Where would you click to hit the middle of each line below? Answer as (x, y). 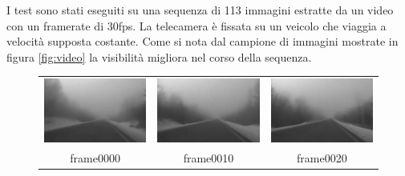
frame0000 (95, 157)
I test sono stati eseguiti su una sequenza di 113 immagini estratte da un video (200, 10)
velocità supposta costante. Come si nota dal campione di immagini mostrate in (202, 41)
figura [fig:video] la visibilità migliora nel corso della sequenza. (159, 56)
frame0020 (322, 157)
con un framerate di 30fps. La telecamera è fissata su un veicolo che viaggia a (196, 25)
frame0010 (209, 157)
